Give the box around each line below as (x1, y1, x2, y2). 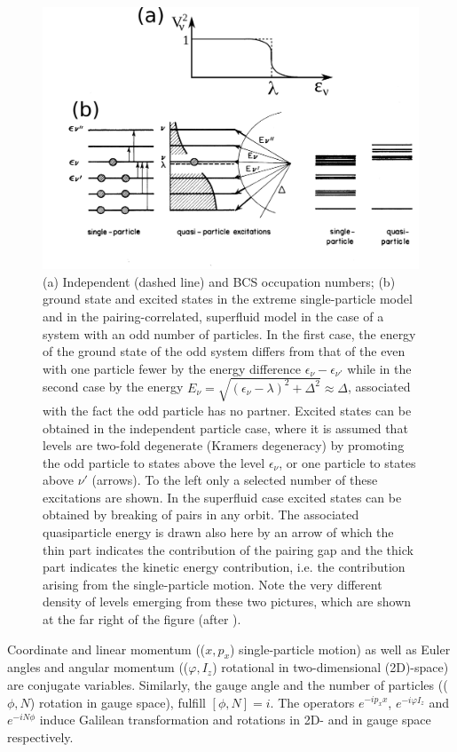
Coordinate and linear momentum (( (7, 639, 206, 658)
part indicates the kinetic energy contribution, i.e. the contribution (43, 558, 406, 576)
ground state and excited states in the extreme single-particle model (43, 289, 413, 308)
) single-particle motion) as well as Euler (230, 639, 451, 658)
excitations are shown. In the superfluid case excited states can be (43, 487, 402, 506)
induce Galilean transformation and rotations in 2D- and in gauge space (39, 710, 431, 729)
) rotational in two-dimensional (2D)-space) (212, 658, 449, 677)
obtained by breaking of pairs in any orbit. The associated (43, 505, 359, 524)
